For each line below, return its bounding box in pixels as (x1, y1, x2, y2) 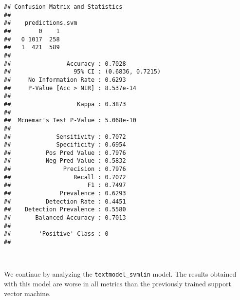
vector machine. (4, 288, 51, 298)
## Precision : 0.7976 (4, 166, 126, 173)
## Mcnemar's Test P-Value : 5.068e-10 (4, 117, 137, 124)
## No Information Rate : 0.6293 (4, 76, 126, 83)
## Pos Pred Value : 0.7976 (4, 149, 126, 156)
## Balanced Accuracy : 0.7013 (4, 214, 126, 222)
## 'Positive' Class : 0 (4, 230, 109, 238)
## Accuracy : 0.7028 (4, 60, 126, 67)
